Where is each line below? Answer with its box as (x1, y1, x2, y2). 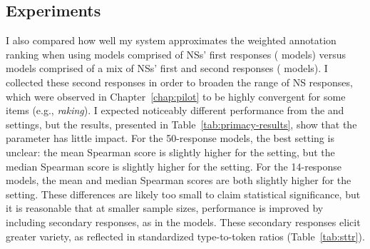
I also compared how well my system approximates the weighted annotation (6, 33, 336, 48)
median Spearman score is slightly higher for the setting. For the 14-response (6, 158, 342, 173)
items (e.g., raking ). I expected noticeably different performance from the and (6, 103, 344, 118)
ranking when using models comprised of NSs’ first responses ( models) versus (6, 46, 346, 61)
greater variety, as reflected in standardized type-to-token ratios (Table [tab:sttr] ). (6, 228, 365, 243)
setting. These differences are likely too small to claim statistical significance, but (6, 186, 361, 201)
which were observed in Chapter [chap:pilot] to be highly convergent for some (6, 88, 346, 103)
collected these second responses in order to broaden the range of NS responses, (6, 74, 353, 89)
